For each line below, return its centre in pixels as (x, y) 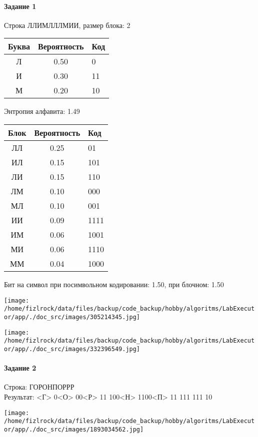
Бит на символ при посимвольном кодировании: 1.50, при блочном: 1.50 (114, 284)
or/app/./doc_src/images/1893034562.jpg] (74, 429)
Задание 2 (20, 368)
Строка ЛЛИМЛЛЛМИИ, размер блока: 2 (67, 25)
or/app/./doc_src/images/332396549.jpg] (72, 349)
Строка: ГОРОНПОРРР (39, 387)
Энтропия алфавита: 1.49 (42, 111)
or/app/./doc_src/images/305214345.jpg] (72, 317)
